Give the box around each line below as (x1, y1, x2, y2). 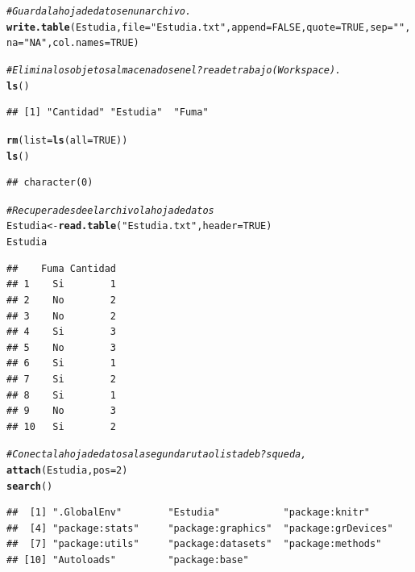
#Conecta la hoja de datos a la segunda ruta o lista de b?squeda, (6, 449, 307, 461)
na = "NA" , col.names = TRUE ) (6, 37, 139, 49)
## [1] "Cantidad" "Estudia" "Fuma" (6, 106, 209, 119)
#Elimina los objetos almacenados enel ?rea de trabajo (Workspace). (6, 64, 342, 76)
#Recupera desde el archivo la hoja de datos (6, 204, 214, 216)
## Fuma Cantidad (6, 262, 117, 274)
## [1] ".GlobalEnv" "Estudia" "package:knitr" (6, 507, 371, 519)
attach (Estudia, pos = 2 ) (6, 464, 128, 476)
